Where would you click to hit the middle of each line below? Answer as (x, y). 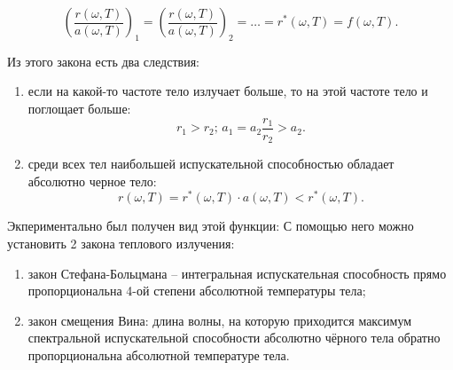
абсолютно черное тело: (92, 181)
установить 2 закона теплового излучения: (121, 243)
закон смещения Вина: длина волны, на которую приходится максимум (220, 320)
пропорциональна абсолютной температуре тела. (159, 354)
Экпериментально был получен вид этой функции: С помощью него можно (211, 226)
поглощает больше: (79, 108)
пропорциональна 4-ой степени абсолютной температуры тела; (197, 291)
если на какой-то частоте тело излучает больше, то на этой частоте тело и (228, 91)
